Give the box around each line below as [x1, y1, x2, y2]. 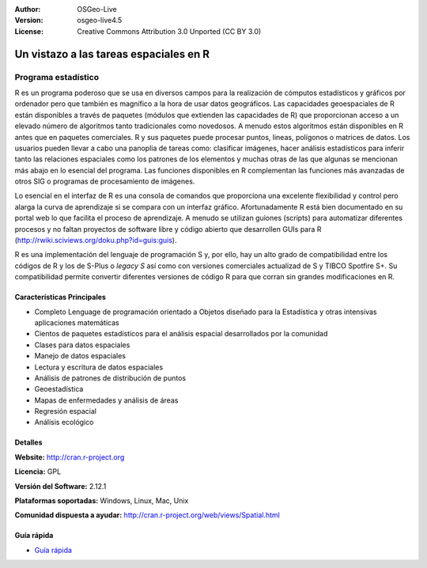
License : [14, 26, 43, 36]
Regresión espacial [34, 407, 96, 416]
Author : [14, 5, 41, 13]
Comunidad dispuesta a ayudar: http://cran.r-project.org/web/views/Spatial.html [14, 510, 280, 520]
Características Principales [14, 293, 107, 302]
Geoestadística [34, 384, 84, 394]
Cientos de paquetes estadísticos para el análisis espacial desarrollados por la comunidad [34, 329, 328, 339]
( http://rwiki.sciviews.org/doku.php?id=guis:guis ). [14, 236, 177, 245]
